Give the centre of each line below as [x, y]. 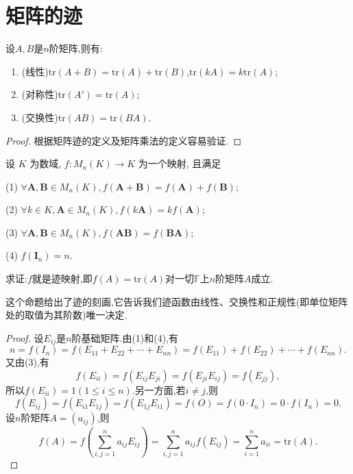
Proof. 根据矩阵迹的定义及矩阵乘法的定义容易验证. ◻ [124, 140]
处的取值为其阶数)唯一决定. [66, 315]
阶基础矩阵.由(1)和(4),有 [125, 337]
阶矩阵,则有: [76, 48]
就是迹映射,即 [62, 278]
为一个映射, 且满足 [180, 163]
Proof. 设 [25, 337]
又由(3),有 [27, 362]
